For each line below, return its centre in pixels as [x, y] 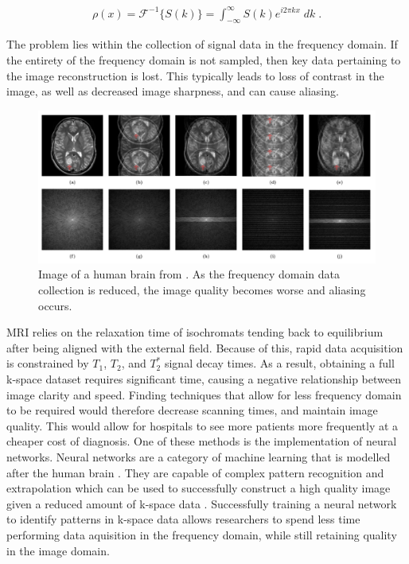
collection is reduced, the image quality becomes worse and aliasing [202, 290]
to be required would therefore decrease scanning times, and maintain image [192, 410]
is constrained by [48, 363]
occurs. [55, 305]
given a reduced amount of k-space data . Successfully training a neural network [202, 503]
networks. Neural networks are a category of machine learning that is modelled [199, 456]
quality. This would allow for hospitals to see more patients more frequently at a [203, 425]
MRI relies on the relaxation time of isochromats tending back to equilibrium [195, 332]
